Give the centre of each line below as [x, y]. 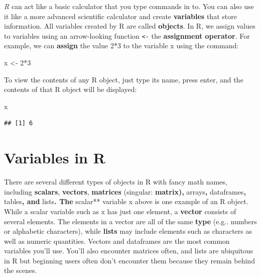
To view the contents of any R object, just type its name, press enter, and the [124, 79]
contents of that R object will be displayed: [71, 89]
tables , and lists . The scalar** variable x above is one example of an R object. [126, 201]
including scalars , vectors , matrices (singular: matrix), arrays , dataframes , [125, 191]
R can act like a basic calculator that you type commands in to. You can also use [129, 6]
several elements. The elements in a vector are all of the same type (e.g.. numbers [130, 221]
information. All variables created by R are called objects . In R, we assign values [130, 26]
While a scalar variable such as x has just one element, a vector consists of [120, 211]
